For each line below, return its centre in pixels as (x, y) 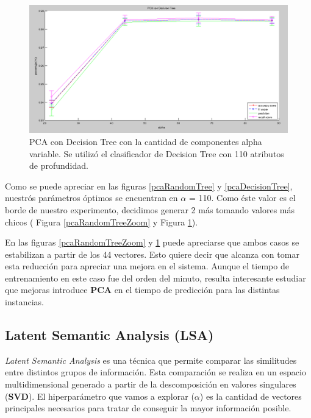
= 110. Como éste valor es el (242, 198)
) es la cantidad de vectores (251, 396)
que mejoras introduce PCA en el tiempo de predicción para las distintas (142, 290)
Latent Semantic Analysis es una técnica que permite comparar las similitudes (151, 360)
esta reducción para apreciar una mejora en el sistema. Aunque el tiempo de (147, 266)
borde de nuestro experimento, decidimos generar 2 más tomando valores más (150, 209)
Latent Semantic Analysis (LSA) (109, 335)
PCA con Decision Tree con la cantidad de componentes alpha (146, 141)
